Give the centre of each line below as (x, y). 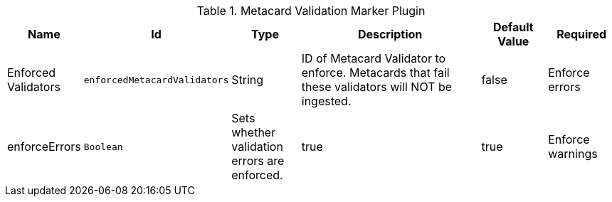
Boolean (103, 147)
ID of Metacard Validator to (374, 58)
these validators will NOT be (377, 87)
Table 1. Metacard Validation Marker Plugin (311, 11)
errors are (258, 161)
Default (513, 27)
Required (582, 34)
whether (254, 132)
